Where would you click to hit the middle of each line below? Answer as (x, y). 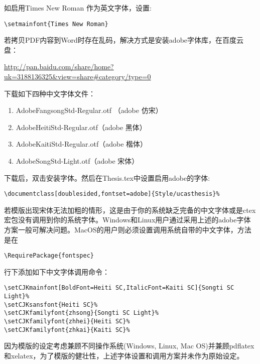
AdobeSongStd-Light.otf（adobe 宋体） (77, 161)
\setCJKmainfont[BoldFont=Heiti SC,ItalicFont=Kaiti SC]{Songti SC (119, 288)
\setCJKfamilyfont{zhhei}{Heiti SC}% (67, 322)
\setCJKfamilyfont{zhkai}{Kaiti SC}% (67, 330)
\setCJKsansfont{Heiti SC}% (51, 305)
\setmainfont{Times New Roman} (56, 24)
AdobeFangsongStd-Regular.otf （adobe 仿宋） (89, 110)
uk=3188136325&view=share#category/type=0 (78, 77)
